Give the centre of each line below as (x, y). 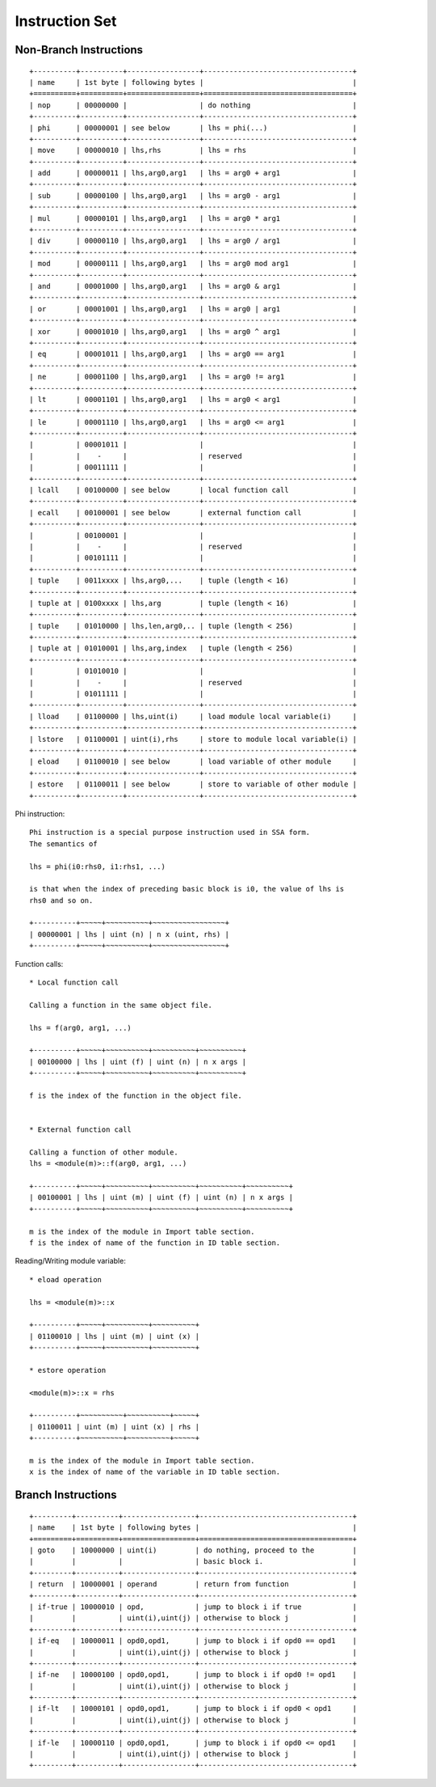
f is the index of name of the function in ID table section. (155, 1243)
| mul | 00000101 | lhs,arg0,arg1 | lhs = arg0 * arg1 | (193, 218)
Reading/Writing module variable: (71, 1261)
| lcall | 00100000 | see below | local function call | (193, 490)
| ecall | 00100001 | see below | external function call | (193, 512)
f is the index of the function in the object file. (136, 1095)
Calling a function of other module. (104, 1152)
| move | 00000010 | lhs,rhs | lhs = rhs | (193, 150)
